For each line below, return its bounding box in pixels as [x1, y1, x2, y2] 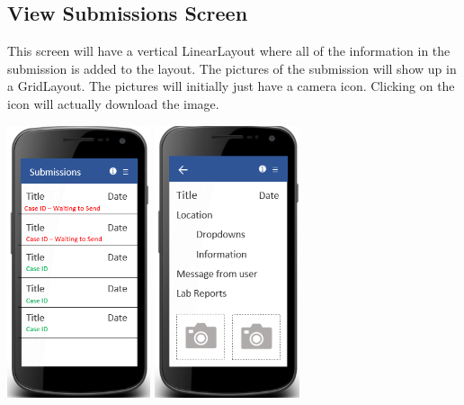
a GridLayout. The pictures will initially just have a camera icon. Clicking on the [7, 76, 455, 95]
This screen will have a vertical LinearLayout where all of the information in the [7, 41, 451, 60]
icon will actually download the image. [7, 94, 219, 112]
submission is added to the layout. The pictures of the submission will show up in [7, 58, 457, 77]
